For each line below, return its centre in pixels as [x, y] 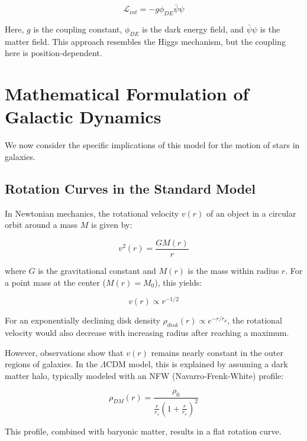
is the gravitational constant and [97, 270]
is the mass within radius [233, 270]
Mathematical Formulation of [127, 94]
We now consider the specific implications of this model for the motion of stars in [152, 145]
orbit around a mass [41, 225]
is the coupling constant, [78, 29]
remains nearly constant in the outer [217, 352]
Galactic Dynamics [83, 117]
